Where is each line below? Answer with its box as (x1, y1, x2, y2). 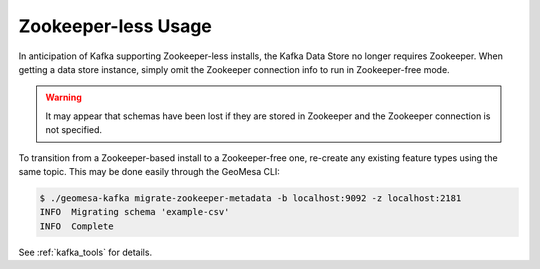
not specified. (45, 124, 103, 136)
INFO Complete (39, 220, 114, 232)
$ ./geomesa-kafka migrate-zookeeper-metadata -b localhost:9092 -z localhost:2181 (39, 192, 462, 204)
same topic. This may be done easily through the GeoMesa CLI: (18, 165, 280, 177)
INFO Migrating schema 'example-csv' (39, 206, 230, 218)
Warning (45, 91, 82, 104)
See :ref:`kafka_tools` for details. (18, 246, 153, 258)
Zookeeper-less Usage (18, 15, 212, 37)
